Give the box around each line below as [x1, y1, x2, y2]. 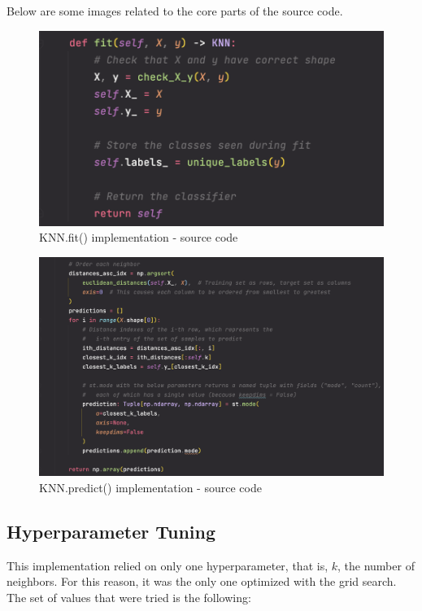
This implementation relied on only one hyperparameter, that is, [7, 556, 328, 574]
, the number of [337, 556, 415, 574]
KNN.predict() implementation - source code [39, 479, 262, 496]
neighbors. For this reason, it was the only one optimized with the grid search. [7, 573, 397, 590]
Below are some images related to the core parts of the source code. [7, 2, 343, 19]
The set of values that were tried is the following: [7, 589, 251, 605]
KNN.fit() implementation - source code [39, 229, 238, 246]
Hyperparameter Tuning [7, 519, 216, 543]
